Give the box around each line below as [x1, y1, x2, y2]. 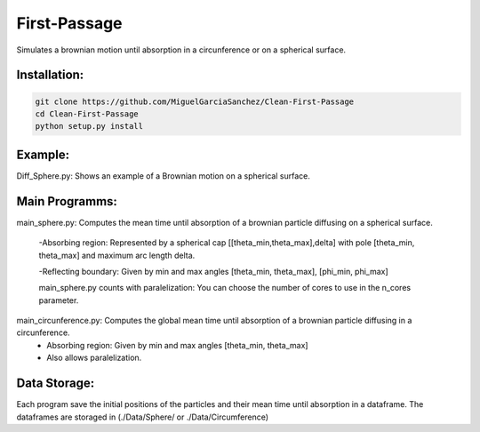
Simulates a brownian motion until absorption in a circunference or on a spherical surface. [16, 44, 347, 55]
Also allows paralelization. [46, 352, 142, 364]
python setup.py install [35, 121, 144, 132]
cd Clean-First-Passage [35, 108, 140, 119]
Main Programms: [16, 194, 117, 209]
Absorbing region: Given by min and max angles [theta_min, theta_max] [46, 340, 308, 350]
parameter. [38, 294, 79, 306]
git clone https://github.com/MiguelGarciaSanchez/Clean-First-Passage [35, 96, 355, 107]
